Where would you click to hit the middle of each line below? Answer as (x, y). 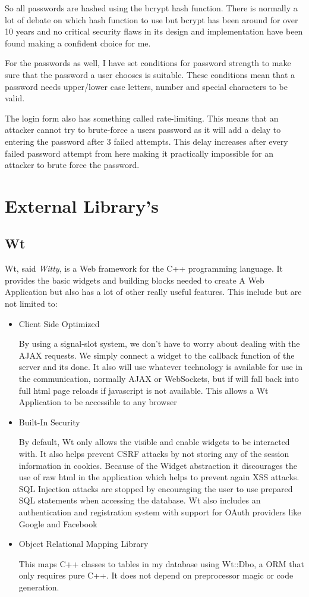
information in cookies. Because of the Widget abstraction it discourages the (158, 465)
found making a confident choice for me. (78, 43)
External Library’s (82, 205)
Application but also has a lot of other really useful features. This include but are (153, 292)
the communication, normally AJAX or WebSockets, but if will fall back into (159, 379)
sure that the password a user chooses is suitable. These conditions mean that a (150, 74)
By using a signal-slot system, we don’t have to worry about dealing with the (159, 343)
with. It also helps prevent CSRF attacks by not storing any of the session (154, 454)
